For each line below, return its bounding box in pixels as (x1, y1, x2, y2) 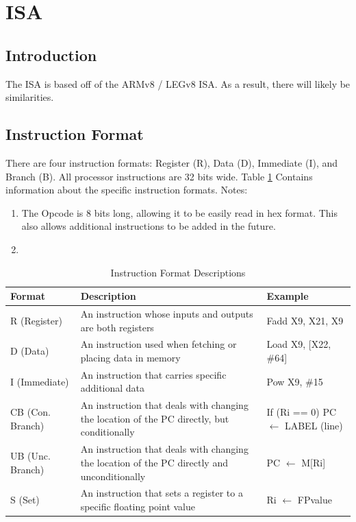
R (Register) (10, 313, 62, 327)
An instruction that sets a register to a (80, 486, 243, 500)
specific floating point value (80, 499, 195, 513)
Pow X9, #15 (266, 374, 323, 388)
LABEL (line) (284, 418, 343, 432)
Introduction (5, 44, 97, 65)
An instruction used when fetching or (80, 337, 237, 351)
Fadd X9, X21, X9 (266, 313, 344, 327)
